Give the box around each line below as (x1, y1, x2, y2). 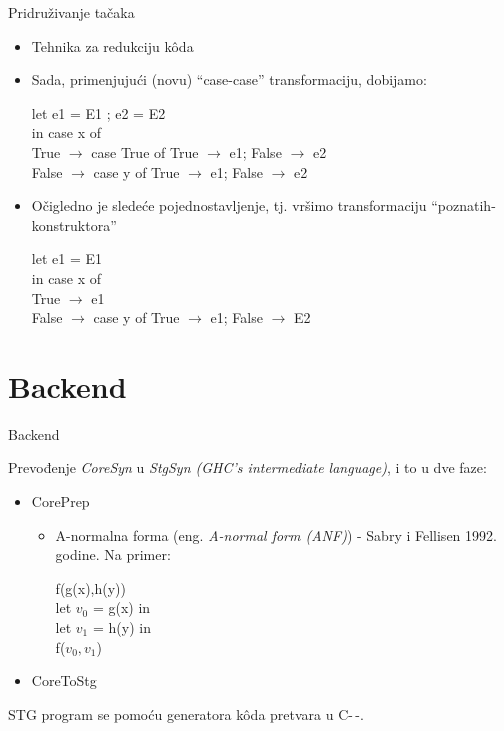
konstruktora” (31, 214, 117, 235)
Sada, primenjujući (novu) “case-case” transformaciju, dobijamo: (31, 69, 427, 90)
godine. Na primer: (55, 544, 171, 565)
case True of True (91, 141, 199, 162)
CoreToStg (31, 670, 97, 691)
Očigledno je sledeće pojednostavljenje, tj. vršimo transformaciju (31, 195, 427, 216)
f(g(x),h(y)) (55, 577, 127, 598)
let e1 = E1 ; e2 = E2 (31, 102, 166, 123)
